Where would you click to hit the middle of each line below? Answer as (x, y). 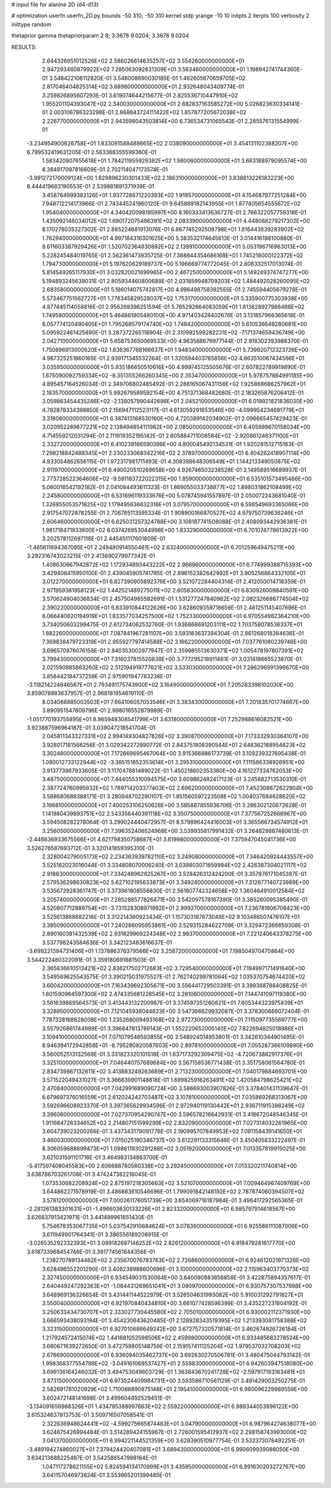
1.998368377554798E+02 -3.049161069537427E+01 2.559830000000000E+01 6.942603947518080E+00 (177, 1363)
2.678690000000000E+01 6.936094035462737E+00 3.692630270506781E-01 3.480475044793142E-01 (176, 1355)
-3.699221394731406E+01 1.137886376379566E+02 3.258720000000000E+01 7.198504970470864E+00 (161, 951)
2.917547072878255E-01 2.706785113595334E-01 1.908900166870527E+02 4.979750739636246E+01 (173, 513)
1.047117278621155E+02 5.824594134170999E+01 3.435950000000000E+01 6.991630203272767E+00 (174, 1467)
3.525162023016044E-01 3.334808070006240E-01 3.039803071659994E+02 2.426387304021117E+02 (174, 865)
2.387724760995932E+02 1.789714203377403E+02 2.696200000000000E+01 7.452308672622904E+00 (177, 788)
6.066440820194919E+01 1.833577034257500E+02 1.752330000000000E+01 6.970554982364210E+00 (176, 616)
